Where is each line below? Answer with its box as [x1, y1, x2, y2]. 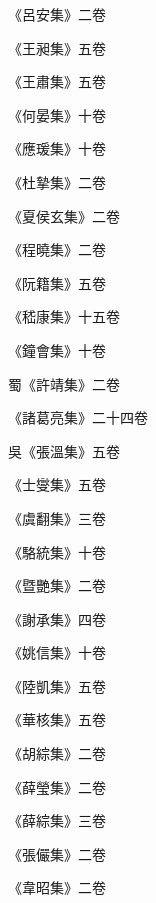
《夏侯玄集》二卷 [8, 205, 120, 226]
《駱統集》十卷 [8, 541, 106, 562]
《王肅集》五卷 [8, 71, 106, 92]
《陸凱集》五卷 [8, 675, 106, 696]
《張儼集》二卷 [8, 843, 106, 864]
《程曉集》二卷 [8, 239, 106, 260]
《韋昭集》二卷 [8, 877, 106, 898]
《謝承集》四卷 [8, 608, 106, 629]
